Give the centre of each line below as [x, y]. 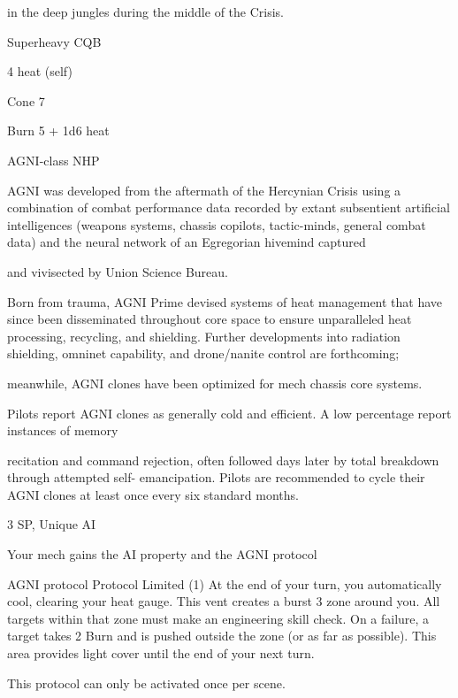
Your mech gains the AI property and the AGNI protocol [162, 554]
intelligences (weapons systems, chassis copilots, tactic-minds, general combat [217, 224]
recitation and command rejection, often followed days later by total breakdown [223, 460]
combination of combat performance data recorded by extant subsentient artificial [229, 207]
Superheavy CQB [54, 41]
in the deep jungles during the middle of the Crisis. [145, 12]
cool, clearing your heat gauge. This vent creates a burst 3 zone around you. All [224, 601]
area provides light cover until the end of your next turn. [161, 653]
